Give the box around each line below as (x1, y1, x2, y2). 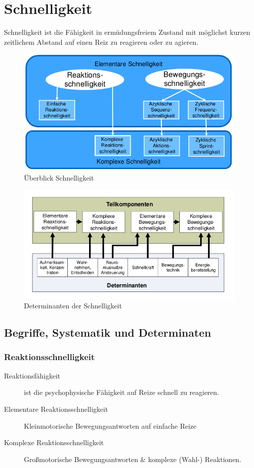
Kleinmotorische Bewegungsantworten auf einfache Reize (24, 420, 197, 431)
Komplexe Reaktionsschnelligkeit (4, 437, 104, 448)
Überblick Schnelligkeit (24, 172, 94, 183)
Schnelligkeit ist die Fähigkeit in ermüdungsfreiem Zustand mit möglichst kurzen (4, 27, 251, 37)
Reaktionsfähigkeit (4, 370, 61, 380)
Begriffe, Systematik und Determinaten (4, 325, 211, 340)
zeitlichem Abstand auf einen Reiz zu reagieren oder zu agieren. (4, 36, 199, 47)
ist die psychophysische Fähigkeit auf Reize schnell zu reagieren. (24, 387, 219, 397)
